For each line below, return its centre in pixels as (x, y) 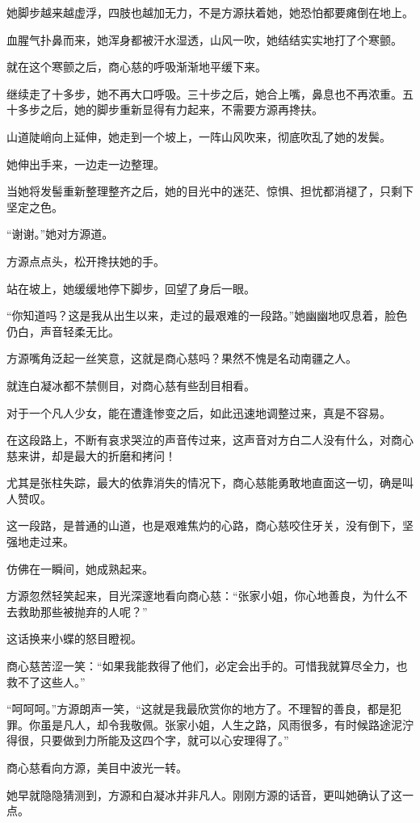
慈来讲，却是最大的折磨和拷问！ (91, 455)
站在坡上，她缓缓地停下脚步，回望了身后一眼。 (131, 288)
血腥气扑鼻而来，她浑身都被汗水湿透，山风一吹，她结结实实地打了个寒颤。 (204, 39)
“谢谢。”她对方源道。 (60, 234)
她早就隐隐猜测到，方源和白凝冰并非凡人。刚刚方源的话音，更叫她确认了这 (204, 794)
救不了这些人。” (46, 681)
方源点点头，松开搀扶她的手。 (86, 260)
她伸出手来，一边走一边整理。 (86, 164)
